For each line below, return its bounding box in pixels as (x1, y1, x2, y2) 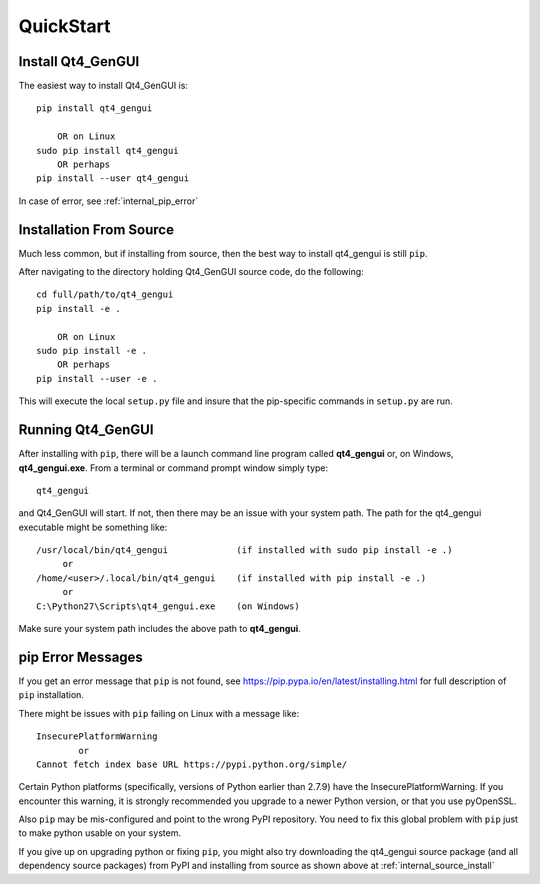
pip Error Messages (18, 648, 144, 665)
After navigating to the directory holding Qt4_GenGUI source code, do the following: (18, 266, 364, 278)
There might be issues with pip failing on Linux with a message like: (18, 707, 300, 719)
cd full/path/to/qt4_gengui (36, 289, 174, 300)
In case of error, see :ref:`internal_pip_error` (18, 195, 199, 207)
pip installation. (18, 689, 85, 701)
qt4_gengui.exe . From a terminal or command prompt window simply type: (18, 461, 329, 474)
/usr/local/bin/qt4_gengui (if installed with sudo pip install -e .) (36, 545, 453, 556)
